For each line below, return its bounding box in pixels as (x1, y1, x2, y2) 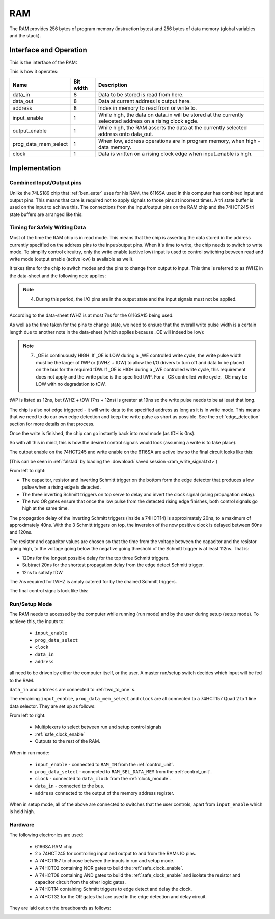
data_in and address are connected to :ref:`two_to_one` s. (9, 686, 136, 692)
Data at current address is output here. (98, 97, 191, 104)
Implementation (9, 164, 61, 173)
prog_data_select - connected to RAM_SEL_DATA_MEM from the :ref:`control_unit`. (35, 768, 212, 774)
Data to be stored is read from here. (98, 91, 184, 98)
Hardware (9, 821, 35, 828)
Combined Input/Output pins (9, 179, 82, 186)
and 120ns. (9, 529, 33, 535)
